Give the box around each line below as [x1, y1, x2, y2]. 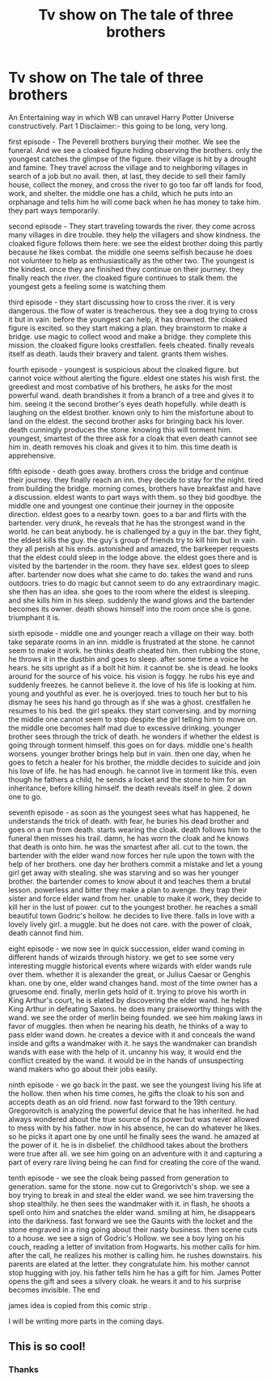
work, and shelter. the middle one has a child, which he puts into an [8, 188, 233, 198]
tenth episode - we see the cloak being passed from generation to [8, 1173, 229, 1183]
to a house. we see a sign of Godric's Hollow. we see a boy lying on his [8, 1233, 245, 1242]
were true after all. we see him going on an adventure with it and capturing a [8, 1149, 263, 1158]
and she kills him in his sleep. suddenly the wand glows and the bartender [8, 595, 255, 605]
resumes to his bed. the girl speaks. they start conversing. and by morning [8, 705, 256, 715]
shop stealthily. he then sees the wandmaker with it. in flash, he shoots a [8, 1199, 251, 1208]
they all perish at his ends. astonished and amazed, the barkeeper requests [8, 543, 260, 553]
